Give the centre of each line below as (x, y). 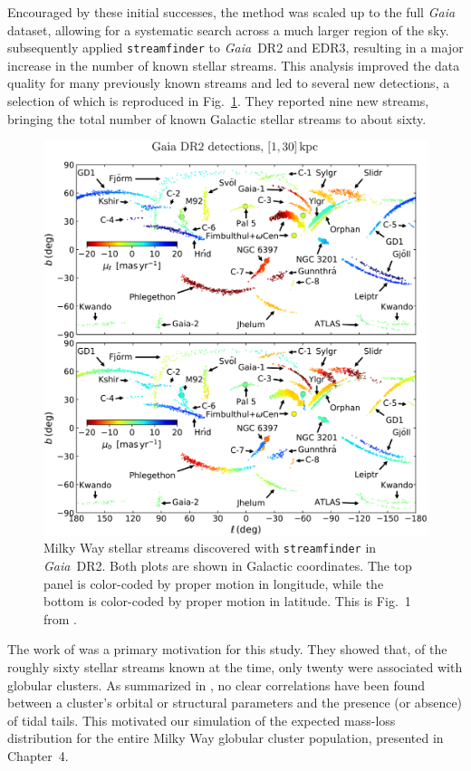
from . (61, 618)
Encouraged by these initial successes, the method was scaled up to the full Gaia (231, 12)
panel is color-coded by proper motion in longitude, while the (214, 583)
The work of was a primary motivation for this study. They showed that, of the (227, 649)
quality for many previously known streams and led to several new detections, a (229, 83)
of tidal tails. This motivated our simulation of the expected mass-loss (202, 720)
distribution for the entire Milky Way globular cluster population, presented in (226, 738)
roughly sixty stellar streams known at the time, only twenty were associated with (235, 666)
